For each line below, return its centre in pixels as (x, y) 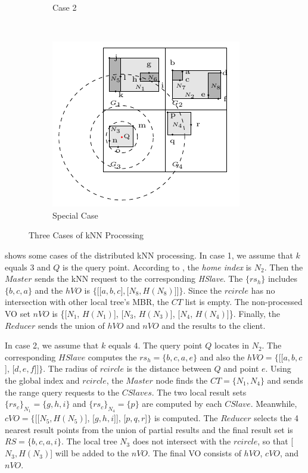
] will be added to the (90, 453)
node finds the (182, 380)
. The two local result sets (199, 392)
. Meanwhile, (274, 404)
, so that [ (276, 441)
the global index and (42, 380)
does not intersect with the (182, 441)
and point (241, 368)
